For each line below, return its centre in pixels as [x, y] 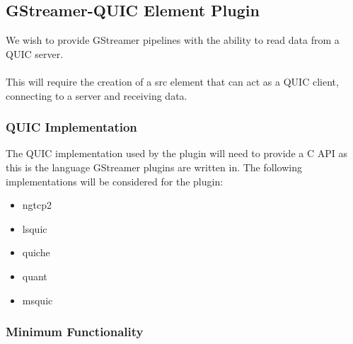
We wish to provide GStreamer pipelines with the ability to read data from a [173, 40]
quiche [36, 252]
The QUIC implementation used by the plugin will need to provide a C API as [176, 153]
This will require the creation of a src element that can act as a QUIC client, [172, 81]
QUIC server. [35, 53]
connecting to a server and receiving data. [97, 95]
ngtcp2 [37, 205]
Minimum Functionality [75, 332]
